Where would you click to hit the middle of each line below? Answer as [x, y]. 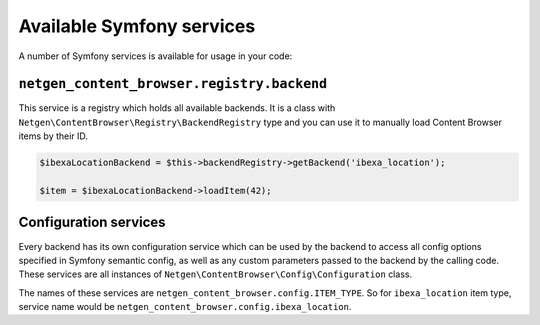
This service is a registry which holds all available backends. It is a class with [177, 108]
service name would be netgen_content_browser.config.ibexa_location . [185, 307]
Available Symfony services [137, 26]
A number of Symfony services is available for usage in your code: [155, 56]
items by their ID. [53, 136]
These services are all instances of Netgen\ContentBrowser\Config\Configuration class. [215, 274]
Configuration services [92, 222]
